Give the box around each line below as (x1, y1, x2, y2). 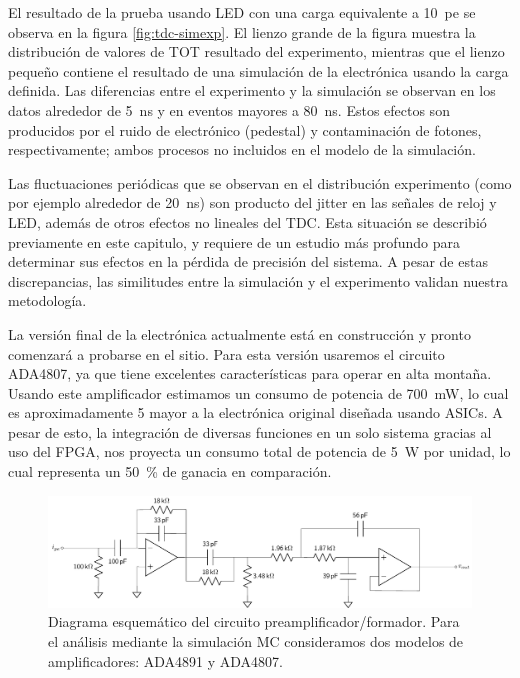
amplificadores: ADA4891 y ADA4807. (48, 650, 284, 671)
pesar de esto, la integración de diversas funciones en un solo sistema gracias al (8, 421, 492, 442)
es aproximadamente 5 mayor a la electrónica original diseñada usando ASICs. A (8, 402, 503, 423)
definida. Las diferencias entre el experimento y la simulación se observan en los (8, 80, 496, 101)
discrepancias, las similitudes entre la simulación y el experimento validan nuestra (8, 270, 509, 291)
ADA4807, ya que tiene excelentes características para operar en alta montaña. (8, 363, 492, 384)
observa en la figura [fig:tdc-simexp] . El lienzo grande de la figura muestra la (8, 21, 476, 42)
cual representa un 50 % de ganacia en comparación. (8, 461, 332, 482)
